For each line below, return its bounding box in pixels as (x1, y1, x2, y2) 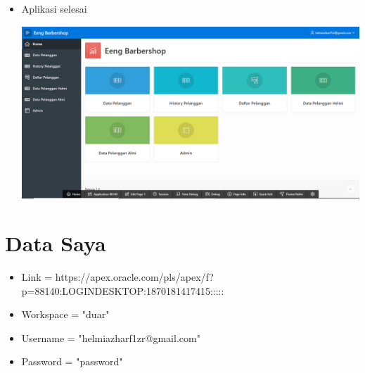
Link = (21, 270, 53, 284)
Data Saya (5, 229, 106, 258)
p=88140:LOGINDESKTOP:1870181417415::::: (21, 283, 224, 298)
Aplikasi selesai (21, 1, 87, 15)
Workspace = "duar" (21, 307, 110, 322)
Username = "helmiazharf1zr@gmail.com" (21, 330, 200, 345)
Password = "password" (21, 354, 123, 369)
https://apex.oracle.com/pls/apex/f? (55, 270, 214, 284)
